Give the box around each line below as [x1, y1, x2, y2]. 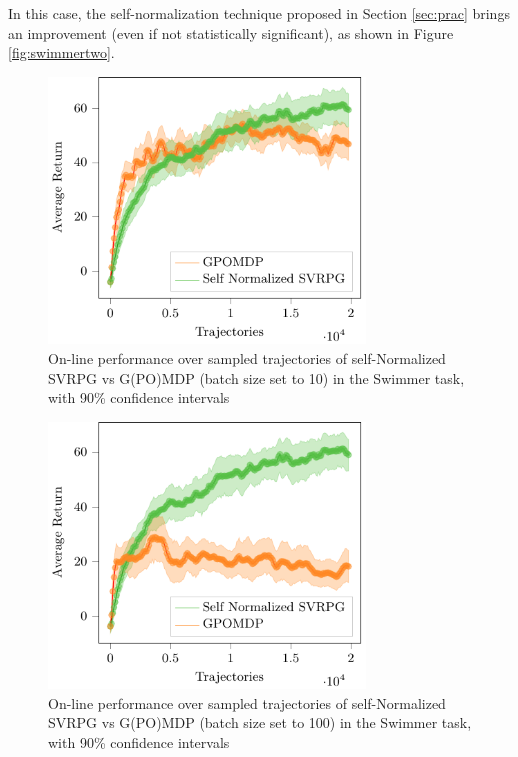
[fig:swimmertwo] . [8, 42, 115, 63]
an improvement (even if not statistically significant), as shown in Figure [8, 22, 454, 43]
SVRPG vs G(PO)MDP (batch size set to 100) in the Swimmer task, [48, 712, 472, 733]
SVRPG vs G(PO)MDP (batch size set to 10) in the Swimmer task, [48, 367, 465, 388]
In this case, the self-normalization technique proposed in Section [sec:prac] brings [8, 3, 510, 23]
